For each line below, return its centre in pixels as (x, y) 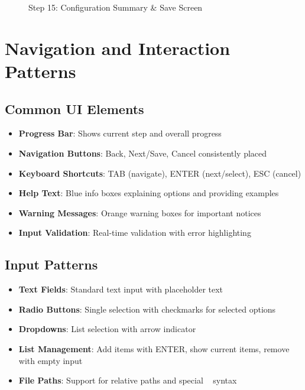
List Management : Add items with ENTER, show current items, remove (154, 348)
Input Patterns (51, 264)
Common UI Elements (74, 108)
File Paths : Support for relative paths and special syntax (128, 380)
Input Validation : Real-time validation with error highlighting (135, 233)
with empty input (51, 360)
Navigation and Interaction (118, 48)
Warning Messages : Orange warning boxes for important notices (140, 212)
